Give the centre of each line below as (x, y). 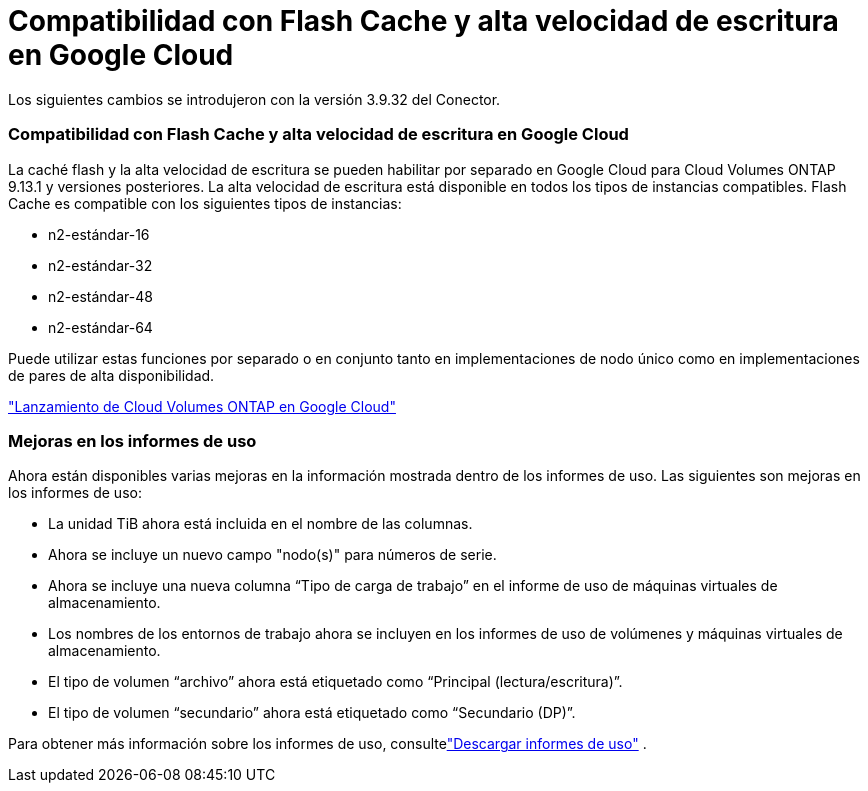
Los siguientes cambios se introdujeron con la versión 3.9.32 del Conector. (254, 99)
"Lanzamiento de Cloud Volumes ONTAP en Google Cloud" (202, 406)
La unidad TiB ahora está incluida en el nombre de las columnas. (260, 524)
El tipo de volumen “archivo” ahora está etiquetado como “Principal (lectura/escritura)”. (335, 682)
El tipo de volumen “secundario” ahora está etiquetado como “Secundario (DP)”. (312, 713)
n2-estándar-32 (100, 265)
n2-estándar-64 (100, 327)
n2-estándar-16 (99, 234)
